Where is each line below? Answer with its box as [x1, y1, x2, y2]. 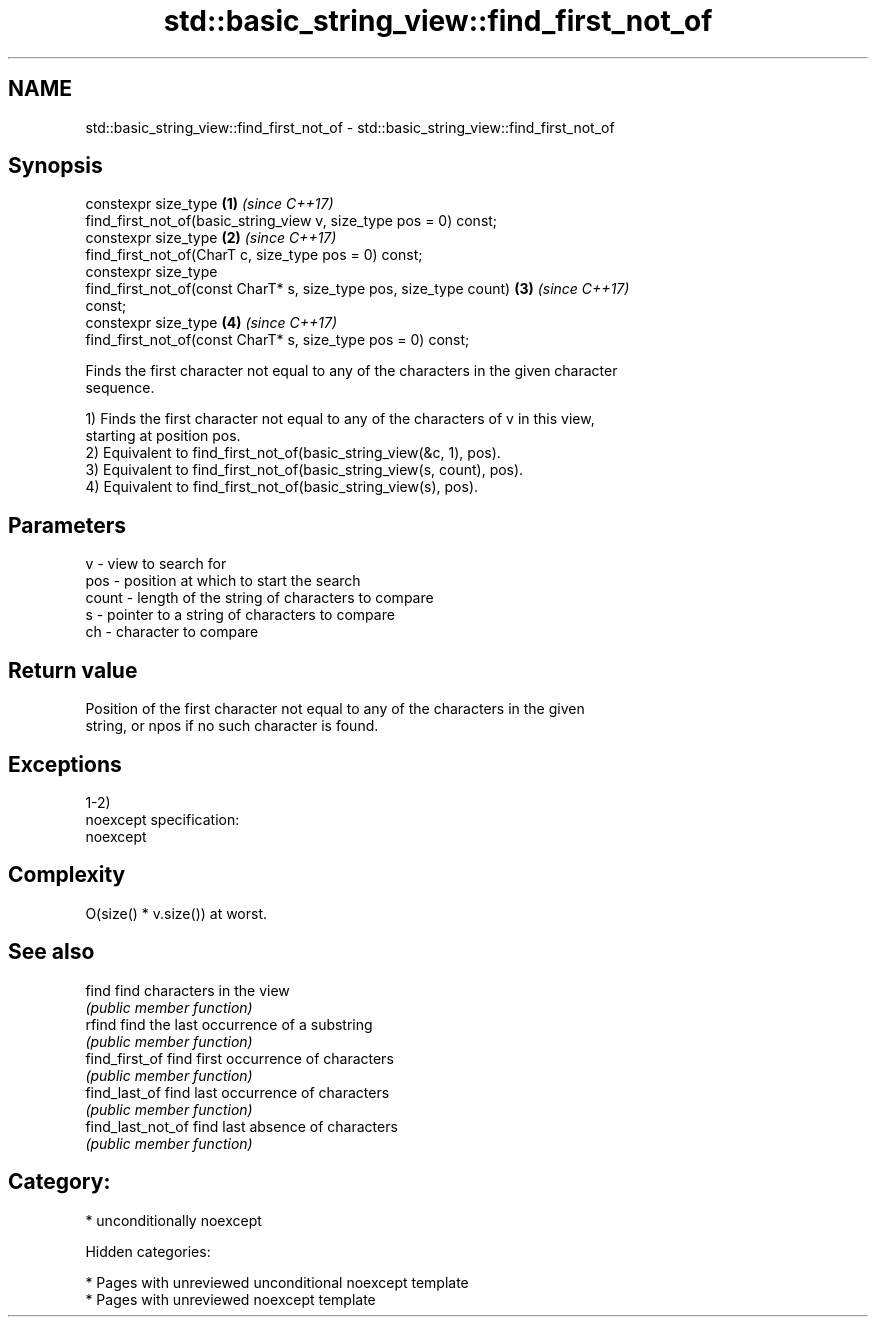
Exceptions [8, 751, 122, 777]
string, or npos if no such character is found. [85, 717, 379, 735]
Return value [8, 657, 138, 683]
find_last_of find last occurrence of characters [85, 1083, 390, 1101]
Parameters [8, 512, 126, 538]
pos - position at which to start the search [85, 572, 361, 590]
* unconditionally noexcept [85, 1211, 262, 1229]
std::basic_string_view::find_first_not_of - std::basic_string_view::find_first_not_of [85, 118, 615, 136]
